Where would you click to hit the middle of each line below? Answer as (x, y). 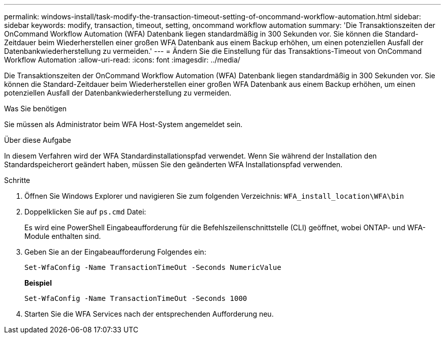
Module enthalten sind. (63, 236)
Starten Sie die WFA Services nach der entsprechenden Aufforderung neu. (149, 314)
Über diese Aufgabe (38, 140)
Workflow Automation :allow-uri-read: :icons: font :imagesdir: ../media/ (122, 60)
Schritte (17, 180)
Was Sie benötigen (36, 109)
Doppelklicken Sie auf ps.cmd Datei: (85, 212)
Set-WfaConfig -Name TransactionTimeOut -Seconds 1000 (136, 298)
